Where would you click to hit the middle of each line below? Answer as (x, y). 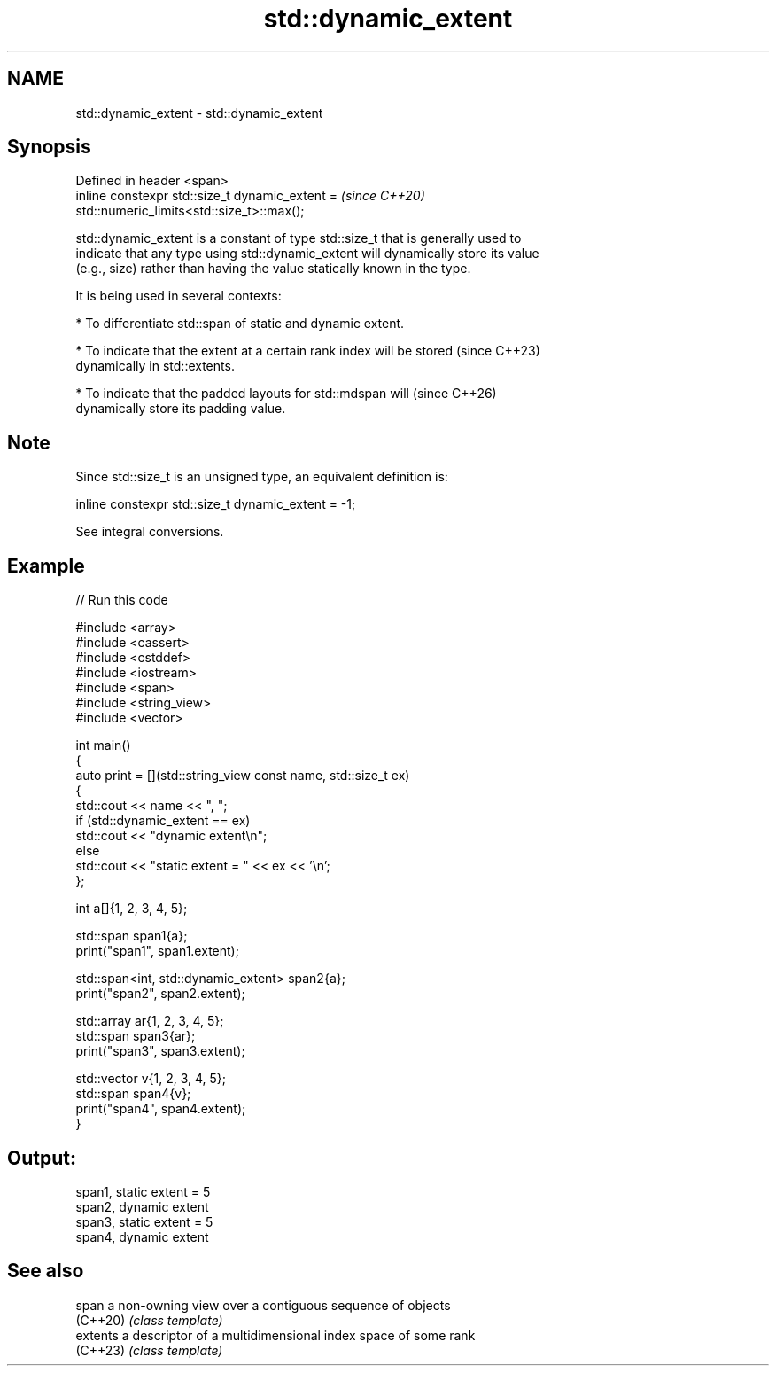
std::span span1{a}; (132, 936)
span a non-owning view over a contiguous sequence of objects (263, 1305)
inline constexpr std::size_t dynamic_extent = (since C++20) (250, 196)
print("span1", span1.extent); (157, 951)
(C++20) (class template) (149, 1320)
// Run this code (122, 600)
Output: (42, 1158)
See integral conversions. (150, 532)
